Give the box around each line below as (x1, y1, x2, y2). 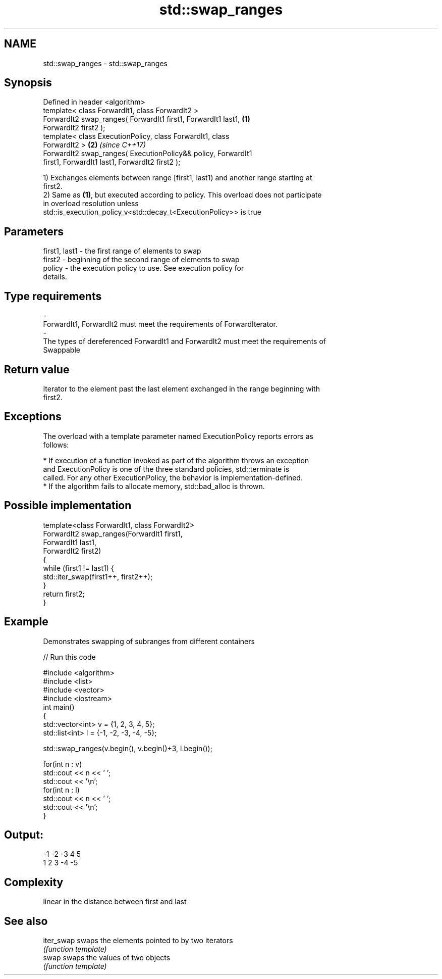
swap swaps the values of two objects (43, 953, 171, 962)
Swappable (43, 346, 80, 355)
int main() (43, 702, 75, 711)
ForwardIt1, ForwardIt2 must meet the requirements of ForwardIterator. (43, 320, 278, 329)
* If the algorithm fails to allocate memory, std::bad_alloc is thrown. (43, 481, 265, 491)
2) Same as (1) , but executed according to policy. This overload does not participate (43, 190, 322, 200)
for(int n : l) (43, 785, 80, 794)
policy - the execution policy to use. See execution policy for (43, 264, 244, 273)
